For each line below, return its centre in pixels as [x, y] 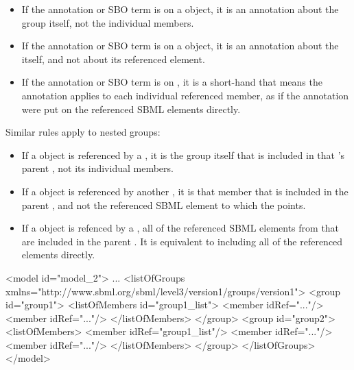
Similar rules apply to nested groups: [83, 132]
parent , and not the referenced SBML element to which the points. [164, 205]
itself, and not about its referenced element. [113, 59]
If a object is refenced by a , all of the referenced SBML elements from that [180, 228]
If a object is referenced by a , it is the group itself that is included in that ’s [183, 155]
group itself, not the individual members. [108, 22]
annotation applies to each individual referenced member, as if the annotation [185, 95]
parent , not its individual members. [97, 168]
